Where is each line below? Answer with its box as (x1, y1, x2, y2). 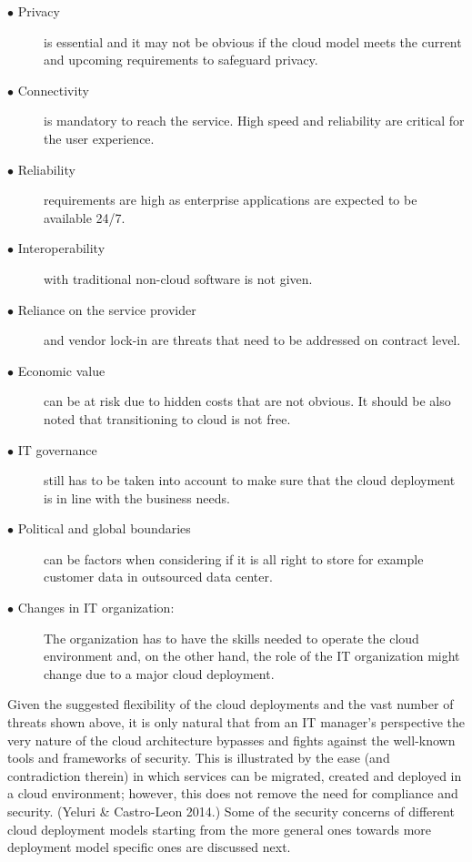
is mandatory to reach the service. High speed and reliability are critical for (44, 111, 465, 130)
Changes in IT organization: (17, 598, 175, 617)
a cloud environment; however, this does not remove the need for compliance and (7, 784, 458, 803)
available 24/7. (44, 208, 126, 227)
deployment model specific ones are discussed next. (7, 837, 291, 857)
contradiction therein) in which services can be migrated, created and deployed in (7, 766, 462, 785)
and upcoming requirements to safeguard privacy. (44, 50, 318, 69)
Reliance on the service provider (17, 299, 196, 319)
